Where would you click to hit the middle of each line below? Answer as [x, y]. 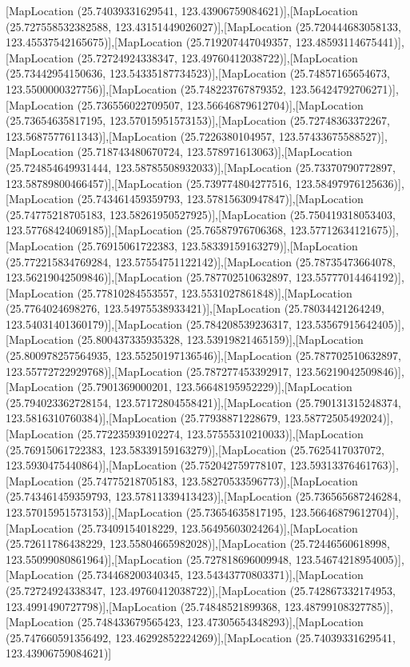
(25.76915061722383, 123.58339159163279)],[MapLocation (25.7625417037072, [195, 449]
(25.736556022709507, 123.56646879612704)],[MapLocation [220, 104]
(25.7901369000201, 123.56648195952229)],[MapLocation [215, 387]
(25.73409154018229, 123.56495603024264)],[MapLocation [217, 527]
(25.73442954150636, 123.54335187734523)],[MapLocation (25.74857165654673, [198, 73]
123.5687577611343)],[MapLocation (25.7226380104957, [141, 136]
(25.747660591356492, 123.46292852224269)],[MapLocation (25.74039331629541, [201, 637]
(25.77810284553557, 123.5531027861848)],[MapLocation [215, 292]
